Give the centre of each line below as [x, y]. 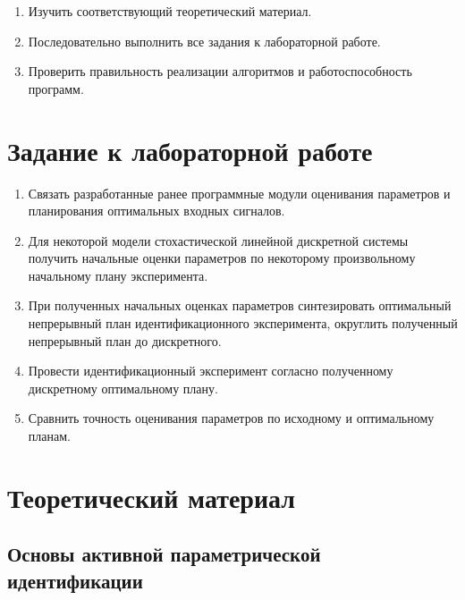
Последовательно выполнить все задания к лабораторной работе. [204, 41]
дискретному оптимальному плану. [123, 388]
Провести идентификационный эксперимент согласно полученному [211, 371]
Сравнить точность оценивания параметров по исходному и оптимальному [231, 418]
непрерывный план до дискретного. [125, 340]
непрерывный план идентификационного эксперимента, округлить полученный [243, 323]
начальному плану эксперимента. [118, 275]
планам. [49, 436]
